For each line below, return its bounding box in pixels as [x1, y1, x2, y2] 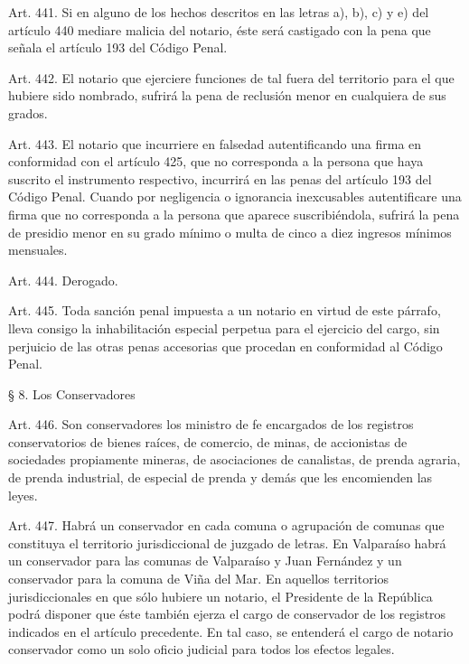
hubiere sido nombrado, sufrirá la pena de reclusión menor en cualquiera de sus [8, 86, 446, 105]
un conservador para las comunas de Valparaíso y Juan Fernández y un [8, 551, 402, 570]
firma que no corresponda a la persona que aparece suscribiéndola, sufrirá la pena [8, 204, 460, 223]
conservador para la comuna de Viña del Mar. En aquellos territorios [8, 569, 389, 588]
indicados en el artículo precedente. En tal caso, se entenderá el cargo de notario [8, 622, 454, 641]
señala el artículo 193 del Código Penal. [8, 38, 228, 57]
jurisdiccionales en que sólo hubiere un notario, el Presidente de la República [8, 586, 433, 605]
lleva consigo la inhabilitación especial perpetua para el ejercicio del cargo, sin [8, 318, 440, 337]
